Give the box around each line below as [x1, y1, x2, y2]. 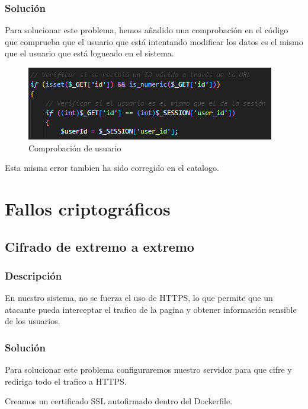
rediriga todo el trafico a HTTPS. [5, 375, 127, 387]
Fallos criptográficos [5, 196, 171, 220]
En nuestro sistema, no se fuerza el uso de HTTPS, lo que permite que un [5, 291, 273, 304]
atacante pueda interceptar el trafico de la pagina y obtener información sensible [5, 303, 297, 315]
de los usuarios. [5, 315, 60, 327]
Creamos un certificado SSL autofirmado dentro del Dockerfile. [5, 395, 233, 407]
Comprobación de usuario [28, 141, 121, 154]
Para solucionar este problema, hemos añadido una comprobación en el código [5, 24, 288, 36]
